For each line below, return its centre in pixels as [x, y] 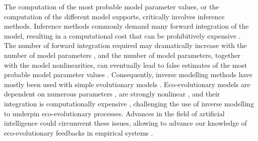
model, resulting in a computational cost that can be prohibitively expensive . [122, 35]
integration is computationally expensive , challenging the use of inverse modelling [129, 103]
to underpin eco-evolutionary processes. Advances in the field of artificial [114, 113]
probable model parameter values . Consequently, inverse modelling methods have [128, 74]
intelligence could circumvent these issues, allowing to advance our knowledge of [126, 123]
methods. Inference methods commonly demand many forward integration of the [127, 26]
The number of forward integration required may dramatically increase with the [126, 45]
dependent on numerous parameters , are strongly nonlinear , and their [112, 94]
